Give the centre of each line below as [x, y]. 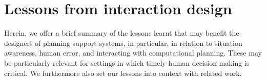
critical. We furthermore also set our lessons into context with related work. [123, 73]
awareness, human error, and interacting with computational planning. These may [133, 53]
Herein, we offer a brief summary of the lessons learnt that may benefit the [122, 33]
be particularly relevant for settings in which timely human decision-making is [127, 62]
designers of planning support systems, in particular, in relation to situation [123, 43]
